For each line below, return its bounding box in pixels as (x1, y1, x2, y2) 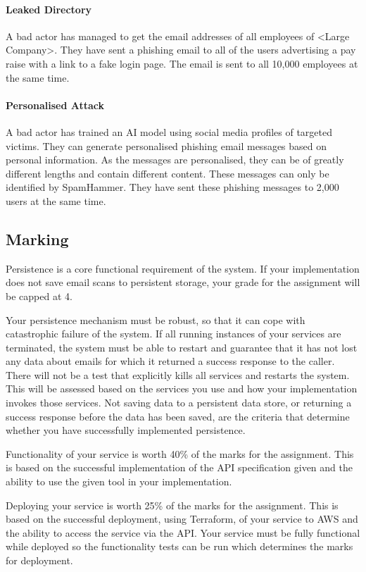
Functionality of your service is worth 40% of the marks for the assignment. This (6, 446, 354, 461)
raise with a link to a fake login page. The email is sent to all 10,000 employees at (6, 56, 358, 70)
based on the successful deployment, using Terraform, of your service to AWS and (6, 511, 358, 526)
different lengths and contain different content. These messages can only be (6, 166, 329, 180)
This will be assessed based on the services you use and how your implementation (6, 381, 358, 396)
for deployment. (6, 553, 73, 568)
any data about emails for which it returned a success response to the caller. (6, 354, 335, 368)
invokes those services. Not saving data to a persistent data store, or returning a (6, 395, 352, 410)
